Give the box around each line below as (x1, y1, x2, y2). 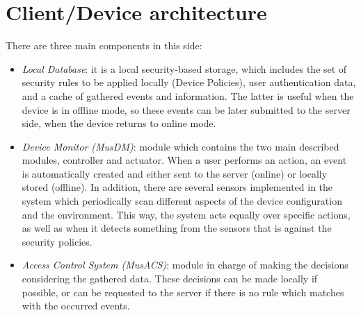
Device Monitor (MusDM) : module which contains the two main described (22, 139, 339, 153)
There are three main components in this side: (6, 38, 202, 53)
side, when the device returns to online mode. (22, 116, 216, 130)
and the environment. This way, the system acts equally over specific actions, (22, 207, 351, 221)
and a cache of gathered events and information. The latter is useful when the (22, 88, 354, 103)
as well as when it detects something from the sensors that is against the (22, 221, 332, 235)
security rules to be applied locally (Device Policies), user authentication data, (22, 75, 356, 90)
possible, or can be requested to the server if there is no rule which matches (22, 284, 344, 299)
